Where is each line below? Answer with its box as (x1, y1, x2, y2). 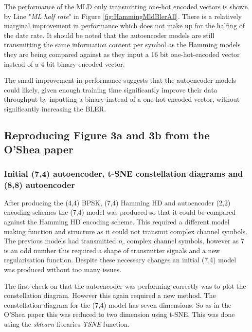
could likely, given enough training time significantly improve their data (4, 84, 217, 94)
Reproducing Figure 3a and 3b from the (4, 127, 210, 142)
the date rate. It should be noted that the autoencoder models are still (4, 30, 215, 40)
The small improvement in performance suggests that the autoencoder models (4, 75, 236, 85)
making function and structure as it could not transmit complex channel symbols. (4, 226, 248, 236)
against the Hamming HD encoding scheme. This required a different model (4, 217, 230, 227)
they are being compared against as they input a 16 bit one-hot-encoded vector (4, 49, 240, 59)
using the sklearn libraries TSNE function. (4, 318, 130, 329)
